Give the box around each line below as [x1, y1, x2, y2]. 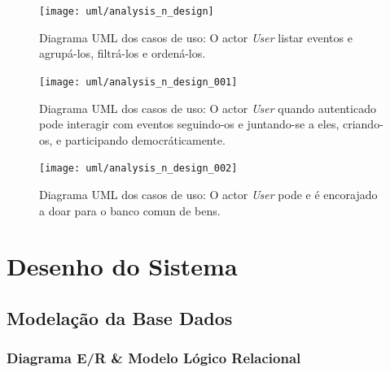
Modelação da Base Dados [7, 305, 233, 330]
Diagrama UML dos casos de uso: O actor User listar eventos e [39, 28, 353, 46]
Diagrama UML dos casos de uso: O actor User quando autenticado [39, 99, 376, 116]
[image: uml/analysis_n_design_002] [39, 163, 238, 175]
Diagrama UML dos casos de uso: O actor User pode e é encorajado [39, 185, 378, 202]
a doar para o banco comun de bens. [39, 202, 221, 219]
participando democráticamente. [64, 131, 226, 148]
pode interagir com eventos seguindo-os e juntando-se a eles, [39, 115, 340, 132]
